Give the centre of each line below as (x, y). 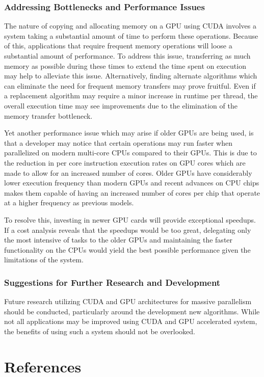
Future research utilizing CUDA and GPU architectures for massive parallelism (128, 301)
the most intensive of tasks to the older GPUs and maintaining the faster (118, 240)
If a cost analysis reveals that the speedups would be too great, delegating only (128, 230)
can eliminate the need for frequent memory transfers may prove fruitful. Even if (130, 85)
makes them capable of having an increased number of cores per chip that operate (132, 192)
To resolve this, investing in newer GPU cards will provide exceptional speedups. (130, 219)
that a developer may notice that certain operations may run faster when (118, 142)
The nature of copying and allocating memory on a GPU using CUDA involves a (130, 26)
